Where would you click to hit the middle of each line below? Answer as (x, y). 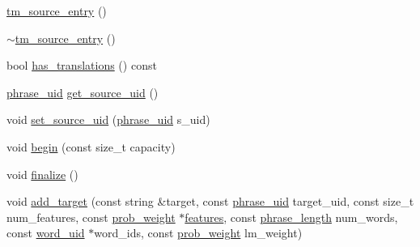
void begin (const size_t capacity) (91, 146)
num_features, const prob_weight (91, 217)
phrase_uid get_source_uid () (83, 92)
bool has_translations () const (82, 65)
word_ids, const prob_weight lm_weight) (198, 233)
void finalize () (42, 174)
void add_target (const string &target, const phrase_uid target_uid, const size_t (210, 201)
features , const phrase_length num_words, (291, 217)
